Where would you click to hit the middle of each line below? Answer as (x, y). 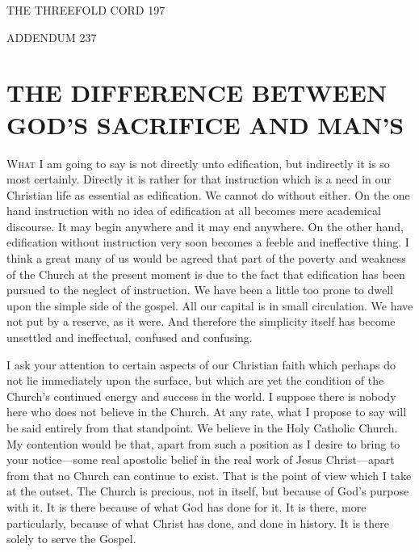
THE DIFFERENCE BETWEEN (197, 93)
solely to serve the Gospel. (71, 539)
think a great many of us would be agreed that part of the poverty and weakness (206, 258)
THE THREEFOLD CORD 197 (86, 10)
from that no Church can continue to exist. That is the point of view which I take (209, 475)
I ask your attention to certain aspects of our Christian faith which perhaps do (201, 364)
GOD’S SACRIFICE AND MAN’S (205, 124)
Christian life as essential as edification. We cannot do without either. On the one (208, 194)
